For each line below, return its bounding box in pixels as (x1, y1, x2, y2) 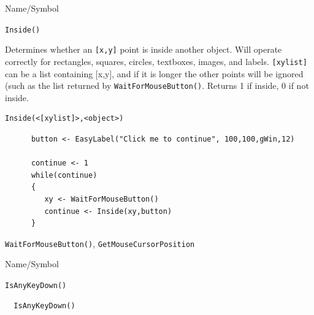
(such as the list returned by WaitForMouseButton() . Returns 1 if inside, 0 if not (5, 79, 309, 92)
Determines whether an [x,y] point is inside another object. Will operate (5, 43, 282, 56)
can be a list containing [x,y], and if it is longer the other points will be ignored (5, 67, 304, 80)
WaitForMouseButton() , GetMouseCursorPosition (5, 237, 195, 249)
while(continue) (31, 170, 98, 180)
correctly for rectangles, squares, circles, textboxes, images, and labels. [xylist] (5, 55, 307, 67)
